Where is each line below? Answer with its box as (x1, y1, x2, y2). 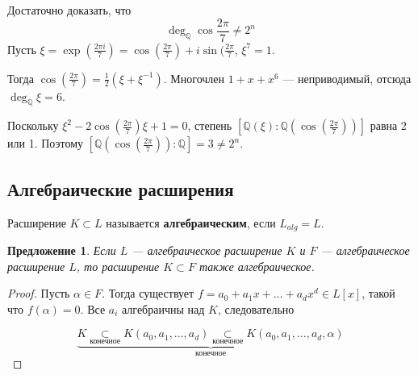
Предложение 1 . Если (7, 242, 116, 259)
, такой (362, 285, 395, 302)
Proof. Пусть (7, 285, 70, 302)
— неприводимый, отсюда (282, 69, 412, 86)
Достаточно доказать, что (7, 2, 132, 18)
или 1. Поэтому (7, 135, 84, 152)
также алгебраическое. (199, 257, 315, 274)
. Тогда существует (102, 285, 194, 302)
